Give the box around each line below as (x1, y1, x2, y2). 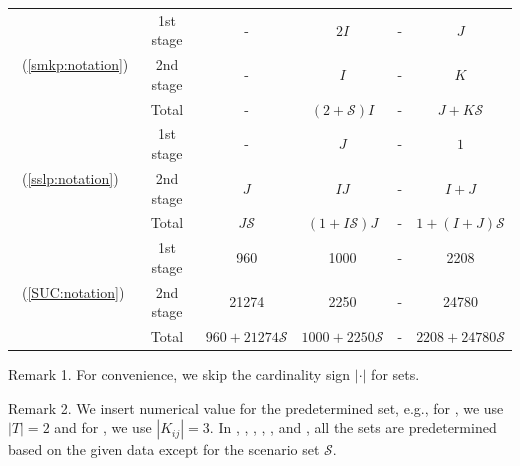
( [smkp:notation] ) (21, 54, 129, 75)
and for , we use (54, 417, 152, 438)
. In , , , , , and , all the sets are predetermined (209, 417, 497, 438)
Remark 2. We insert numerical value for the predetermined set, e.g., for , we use (8, 397, 504, 418)
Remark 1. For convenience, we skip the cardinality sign (8, 364, 351, 385)
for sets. (371, 364, 420, 385)
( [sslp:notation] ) (21, 167, 119, 188)
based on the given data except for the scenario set (8, 439, 320, 460)
